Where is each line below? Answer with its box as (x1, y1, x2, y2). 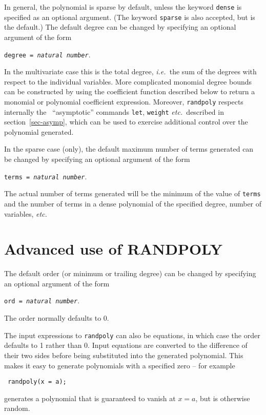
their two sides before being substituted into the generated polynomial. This (4, 349, 243, 360)
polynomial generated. (4, 126, 74, 137)
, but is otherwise (195, 392, 250, 403)
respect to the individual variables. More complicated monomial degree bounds (4, 76, 252, 87)
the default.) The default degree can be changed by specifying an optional (4, 22, 236, 32)
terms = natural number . (4, 171, 87, 181)
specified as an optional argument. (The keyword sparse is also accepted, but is (4, 11, 255, 22)
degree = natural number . (4, 49, 91, 59)
